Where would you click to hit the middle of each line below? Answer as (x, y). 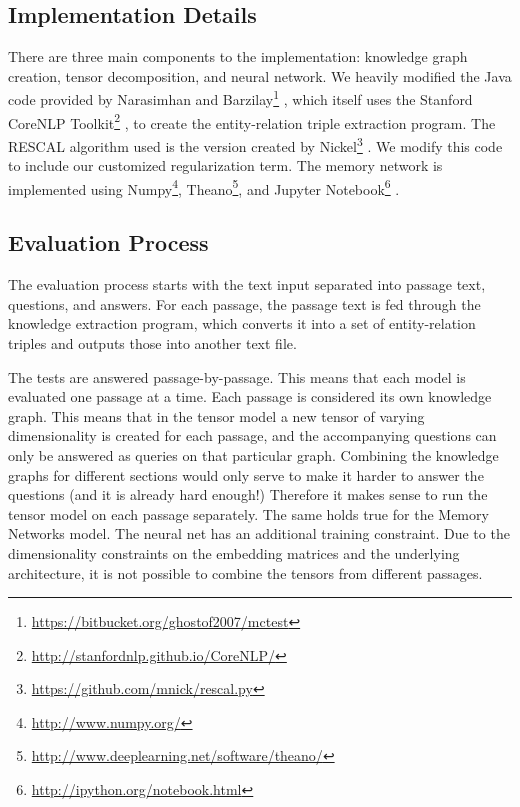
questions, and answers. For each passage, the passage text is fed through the (244, 303)
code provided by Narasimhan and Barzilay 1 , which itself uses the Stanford (240, 98)
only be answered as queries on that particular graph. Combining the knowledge (253, 454)
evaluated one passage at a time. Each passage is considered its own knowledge (250, 396)
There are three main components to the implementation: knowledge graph (238, 56)
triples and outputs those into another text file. (152, 342)
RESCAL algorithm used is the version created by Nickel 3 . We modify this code (255, 144)
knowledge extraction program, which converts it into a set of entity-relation (242, 323)
